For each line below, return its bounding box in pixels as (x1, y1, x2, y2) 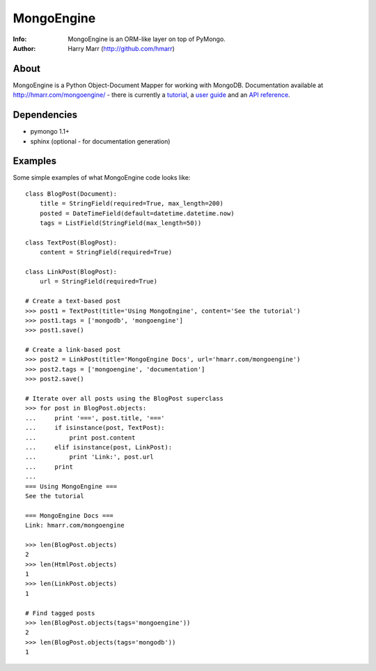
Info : (13, 35, 27, 43)
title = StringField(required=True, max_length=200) (39, 199, 224, 208)
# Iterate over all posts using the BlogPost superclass (25, 394, 224, 403)
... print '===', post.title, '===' (25, 414, 165, 422)
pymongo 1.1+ (30, 128, 70, 136)
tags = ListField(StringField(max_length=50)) (39, 219, 202, 226)
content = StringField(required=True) (39, 248, 173, 256)
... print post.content (25, 433, 136, 442)
